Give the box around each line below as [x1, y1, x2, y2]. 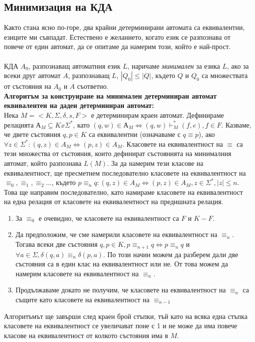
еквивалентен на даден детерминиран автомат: [4, 100, 154, 110]
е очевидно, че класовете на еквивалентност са [38, 212, 179, 223]
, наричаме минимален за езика [127, 60, 220, 71]
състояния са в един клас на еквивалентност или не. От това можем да [15, 259, 228, 269]
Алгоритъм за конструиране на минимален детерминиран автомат [4, 90, 217, 101]
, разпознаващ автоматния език [28, 60, 121, 71]
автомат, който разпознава [4, 158, 82, 168]
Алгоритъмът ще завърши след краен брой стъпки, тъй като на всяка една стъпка [4, 311, 248, 321]
